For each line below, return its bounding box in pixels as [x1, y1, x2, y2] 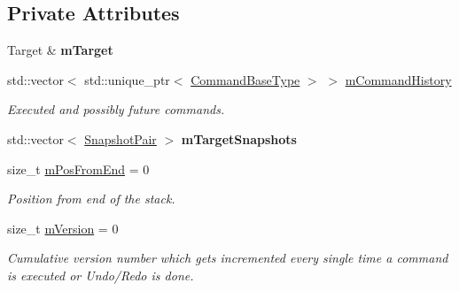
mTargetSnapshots [181, 129, 297, 148]
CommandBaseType [191, 70, 300, 88]
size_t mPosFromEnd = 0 [7, 159, 150, 178]
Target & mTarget [7, 41, 113, 59]
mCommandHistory [345, 70, 452, 88]
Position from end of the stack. [7, 189, 175, 208]
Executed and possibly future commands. [7, 100, 225, 119]
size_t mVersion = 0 [7, 218, 119, 237]
